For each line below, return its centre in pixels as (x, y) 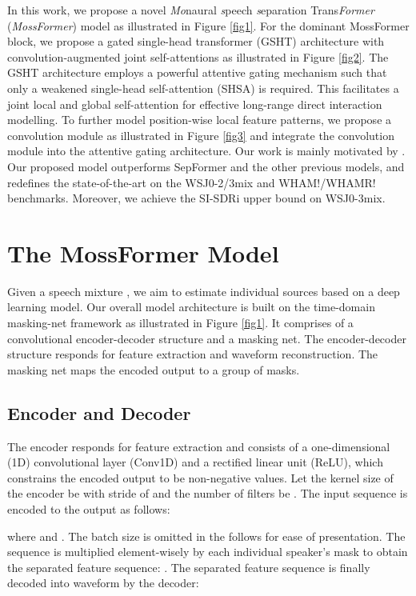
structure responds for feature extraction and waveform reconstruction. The (193, 354)
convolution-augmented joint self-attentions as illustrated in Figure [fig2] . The (198, 56)
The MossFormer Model (143, 252)
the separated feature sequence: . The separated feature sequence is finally (189, 567)
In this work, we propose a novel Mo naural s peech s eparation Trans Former (191, 10)
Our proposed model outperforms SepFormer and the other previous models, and (206, 166)
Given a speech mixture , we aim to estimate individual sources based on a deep (204, 291)
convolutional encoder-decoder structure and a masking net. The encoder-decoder (207, 338)
